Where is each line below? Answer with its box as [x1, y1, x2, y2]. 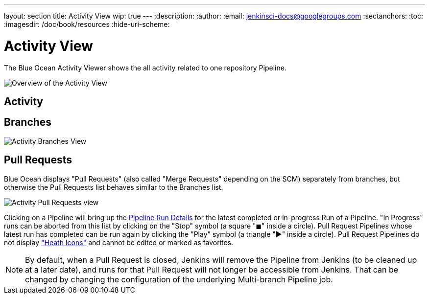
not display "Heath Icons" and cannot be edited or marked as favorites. [4, 238, 234, 247]
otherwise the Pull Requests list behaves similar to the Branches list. [4, 183, 223, 191]
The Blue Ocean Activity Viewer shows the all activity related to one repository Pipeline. [4, 63, 286, 72]
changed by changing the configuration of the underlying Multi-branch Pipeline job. [25, 274, 333, 284]
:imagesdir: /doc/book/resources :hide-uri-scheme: [4, 20, 170, 28]
